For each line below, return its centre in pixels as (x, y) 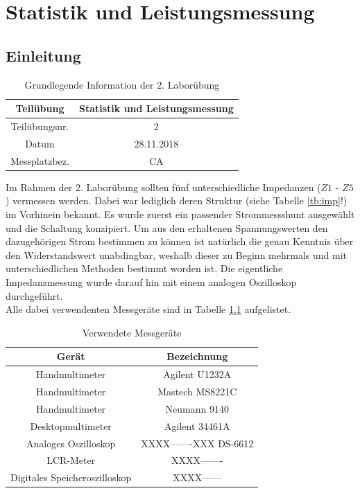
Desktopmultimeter (71, 425)
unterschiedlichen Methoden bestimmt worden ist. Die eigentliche (144, 268)
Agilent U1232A (197, 374)
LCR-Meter (71, 460)
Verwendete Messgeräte (132, 332)
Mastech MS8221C (197, 392)
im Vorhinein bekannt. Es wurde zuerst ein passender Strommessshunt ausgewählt (180, 214)
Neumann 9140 (197, 408)
